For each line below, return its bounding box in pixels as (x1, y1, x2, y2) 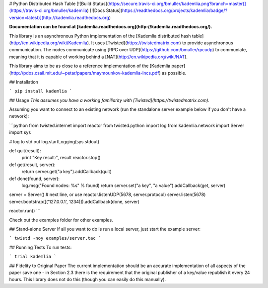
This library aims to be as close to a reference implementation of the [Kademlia (9, 63, 171, 69)
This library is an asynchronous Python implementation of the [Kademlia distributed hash (9, 33, 191, 39)
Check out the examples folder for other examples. (9, 217, 114, 223)
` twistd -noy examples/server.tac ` (9, 235, 101, 241)
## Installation (9, 79, 38, 85)
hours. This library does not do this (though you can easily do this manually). (9, 277, 166, 283)
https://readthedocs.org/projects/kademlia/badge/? (122, 7, 228, 13)
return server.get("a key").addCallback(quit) (21, 169, 112, 175)
